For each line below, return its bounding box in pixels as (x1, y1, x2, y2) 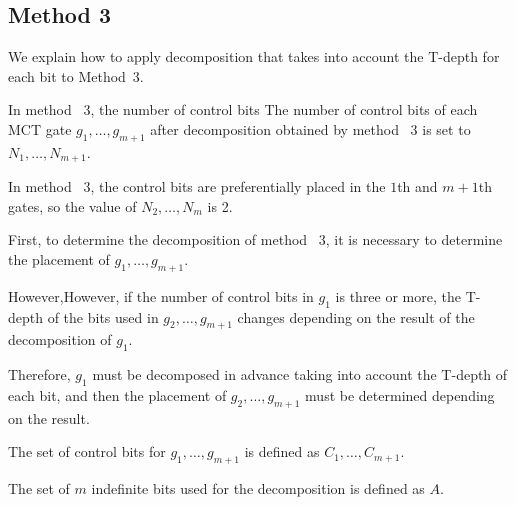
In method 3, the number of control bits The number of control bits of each (8, 99, 478, 120)
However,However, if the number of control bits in (8, 285, 314, 306)
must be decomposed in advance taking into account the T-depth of (92, 364, 508, 385)
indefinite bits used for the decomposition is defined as (91, 478, 425, 499)
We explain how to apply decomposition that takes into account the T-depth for (8, 46, 500, 67)
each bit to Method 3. (8, 65, 144, 86)
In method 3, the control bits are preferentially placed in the (8, 176, 386, 197)
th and (397, 176, 438, 197)
